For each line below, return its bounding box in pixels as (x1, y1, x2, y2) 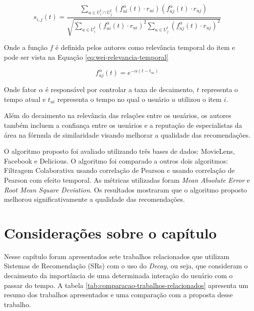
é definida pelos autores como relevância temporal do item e (55, 42, 235, 52)
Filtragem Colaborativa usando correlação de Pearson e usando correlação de (4, 165, 235, 175)
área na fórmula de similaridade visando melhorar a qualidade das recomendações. (4, 129, 251, 140)
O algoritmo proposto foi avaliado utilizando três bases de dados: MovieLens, (4, 146, 235, 156)
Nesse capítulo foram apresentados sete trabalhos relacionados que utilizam (4, 251, 230, 261)
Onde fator (4, 84, 37, 95)
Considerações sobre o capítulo (4, 222, 217, 242)
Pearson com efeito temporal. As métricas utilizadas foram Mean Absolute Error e (4, 174, 250, 185)
